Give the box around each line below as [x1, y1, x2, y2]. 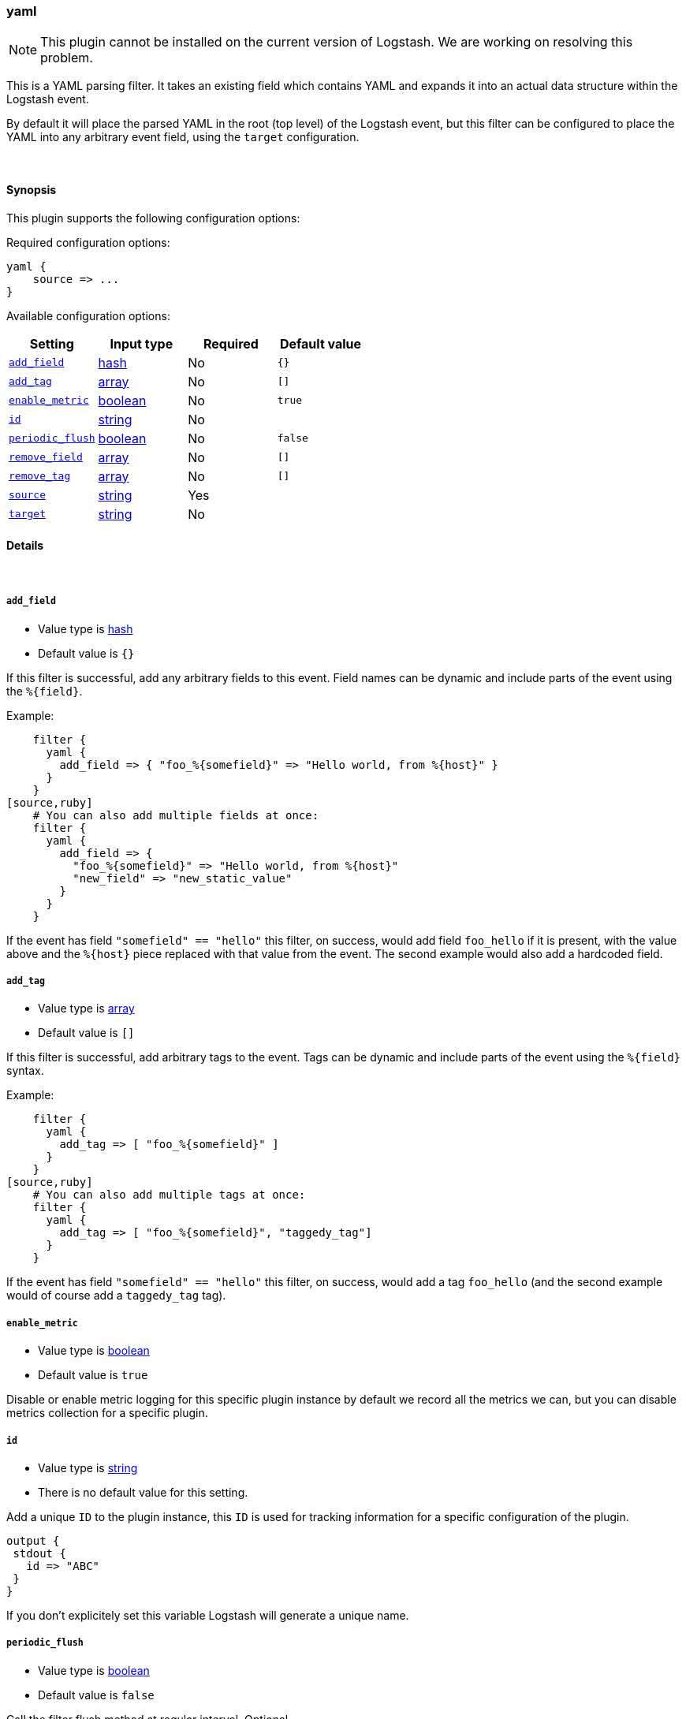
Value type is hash [38, 621, 133, 636]
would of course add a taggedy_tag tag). [6, 1288, 226, 1303]
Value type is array [38, 1001, 135, 1016]
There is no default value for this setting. [38, 1485, 248, 1499]
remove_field [9, 451, 83, 464]
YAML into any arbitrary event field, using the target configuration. [6, 130, 360, 144]
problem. [40, 50, 93, 66]
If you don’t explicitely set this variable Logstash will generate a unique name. [6, 1608, 409, 1622]
